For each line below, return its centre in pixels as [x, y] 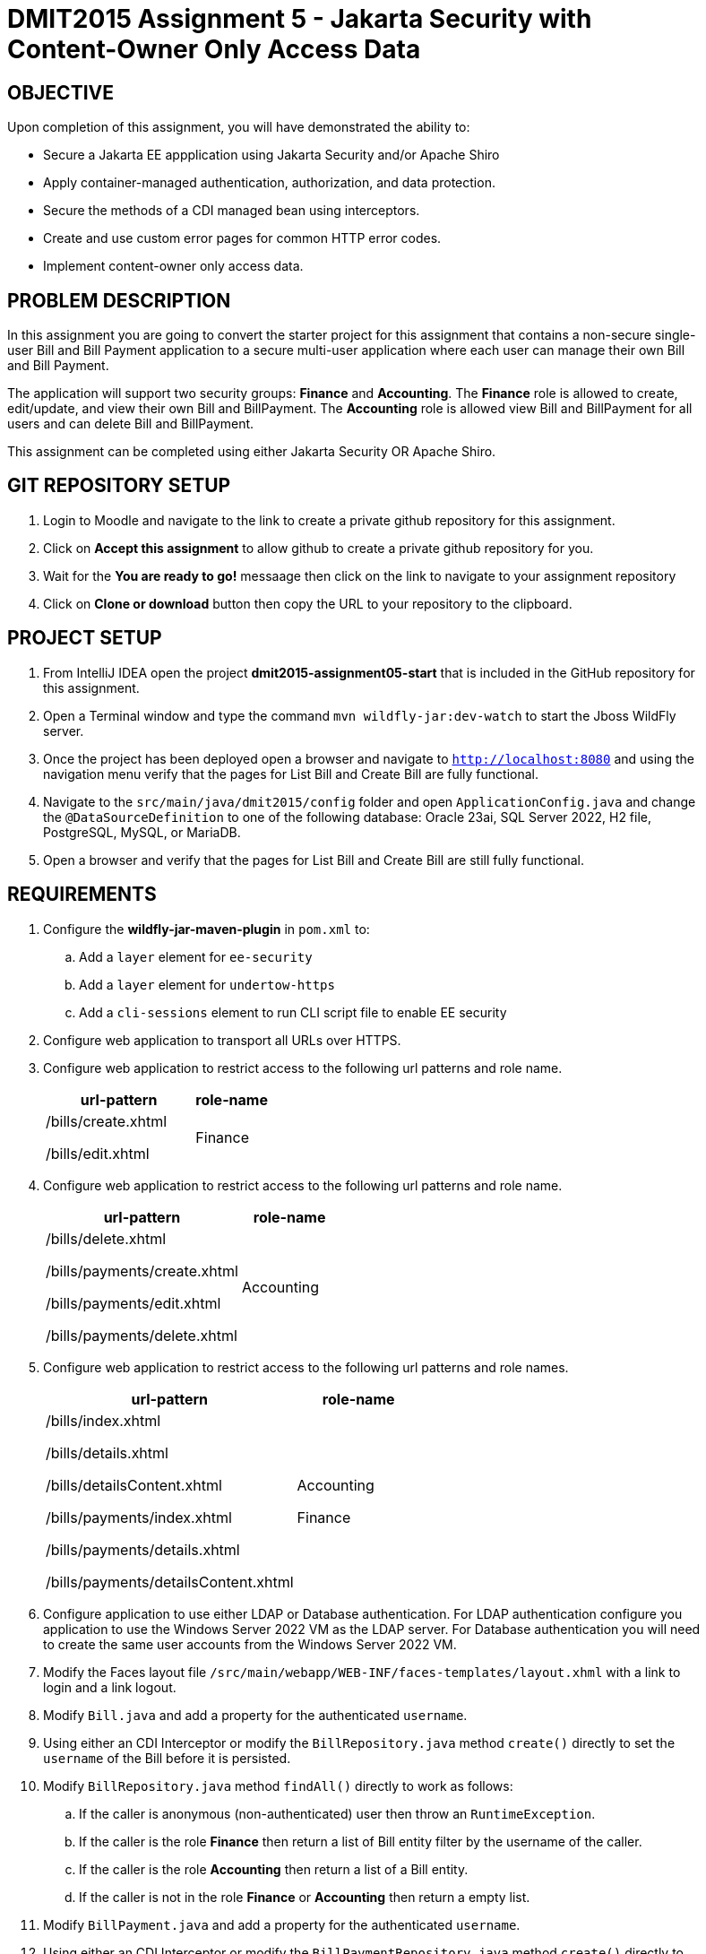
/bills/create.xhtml [107, 1121]
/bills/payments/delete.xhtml [142, 1335]
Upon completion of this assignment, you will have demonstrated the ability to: [239, 127]
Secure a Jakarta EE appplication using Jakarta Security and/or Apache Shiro [271, 155]
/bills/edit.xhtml [98, 1153]
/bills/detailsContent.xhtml [134, 1485]
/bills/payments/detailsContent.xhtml [170, 1582]
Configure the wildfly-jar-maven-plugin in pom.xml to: [207, 929]
